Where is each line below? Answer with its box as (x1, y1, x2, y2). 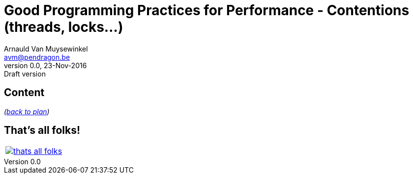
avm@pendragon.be (4, 52, 70, 61)
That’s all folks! (4, 124, 81, 137)
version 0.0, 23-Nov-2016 (4, 61, 87, 70)
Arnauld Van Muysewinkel (4, 44, 88, 53)
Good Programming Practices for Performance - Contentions (4, 2, 410, 19)
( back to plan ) (4, 107, 50, 116)
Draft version (4, 69, 46, 78)
